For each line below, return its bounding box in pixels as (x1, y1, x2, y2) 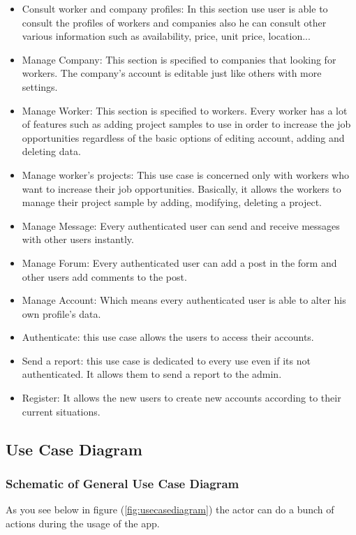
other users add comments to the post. (22, 269, 187, 284)
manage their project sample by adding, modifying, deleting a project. (22, 195, 322, 210)
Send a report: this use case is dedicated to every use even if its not (22, 353, 311, 367)
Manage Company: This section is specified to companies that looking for (22, 52, 336, 66)
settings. (22, 79, 58, 94)
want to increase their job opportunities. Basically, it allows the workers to (22, 181, 341, 196)
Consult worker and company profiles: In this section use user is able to (22, 1, 328, 15)
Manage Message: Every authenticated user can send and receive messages (22, 218, 340, 233)
